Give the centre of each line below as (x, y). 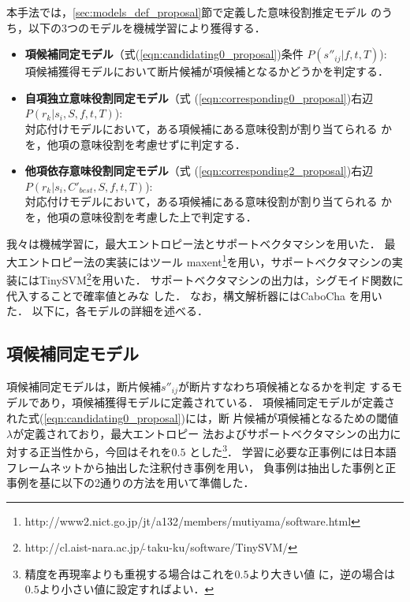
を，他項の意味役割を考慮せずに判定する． (135, 144)
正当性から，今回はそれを (105, 451)
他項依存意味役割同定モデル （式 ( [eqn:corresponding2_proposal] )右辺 (199, 171)
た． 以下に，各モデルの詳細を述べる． (107, 311)
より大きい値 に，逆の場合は (322, 573)
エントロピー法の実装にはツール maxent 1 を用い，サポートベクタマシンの (205, 260)
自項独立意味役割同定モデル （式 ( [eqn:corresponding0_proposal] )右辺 (199, 97)
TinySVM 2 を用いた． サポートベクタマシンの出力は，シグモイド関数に (221, 279)
